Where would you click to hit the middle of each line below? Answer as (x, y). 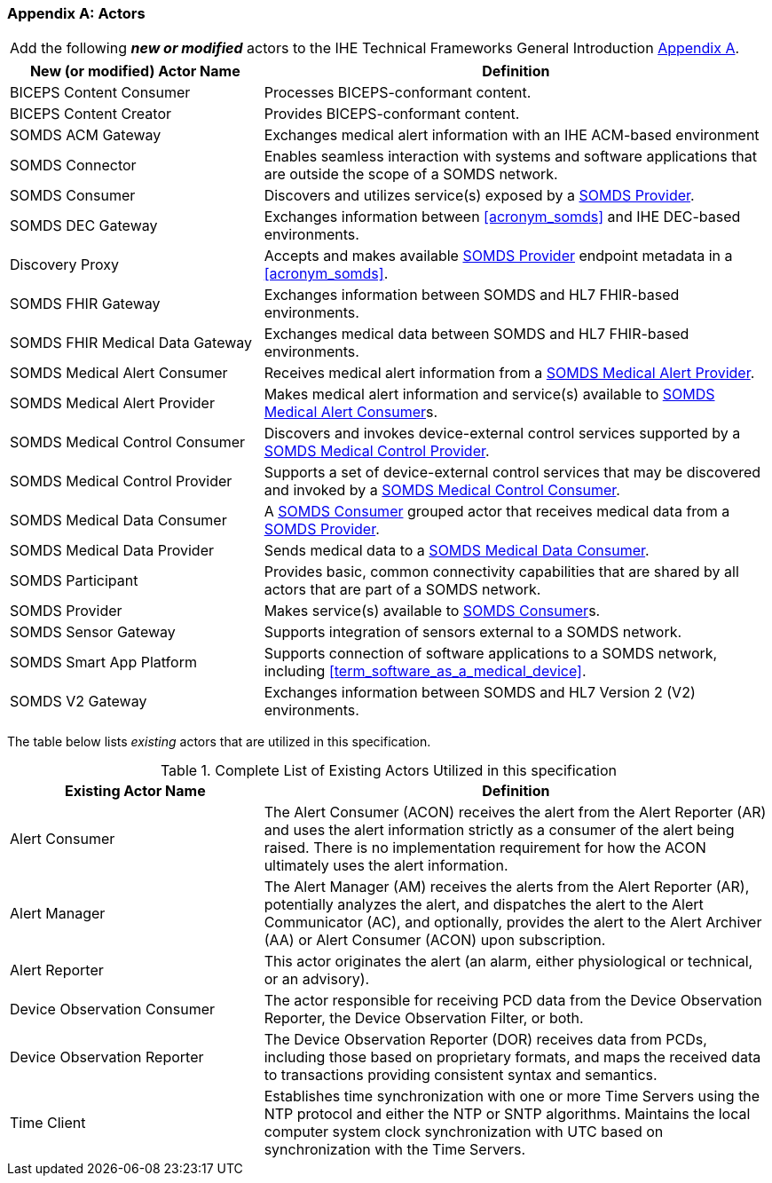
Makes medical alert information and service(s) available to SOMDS (489, 394)
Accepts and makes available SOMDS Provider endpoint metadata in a (498, 256)
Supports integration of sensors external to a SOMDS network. (473, 632)
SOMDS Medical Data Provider (112, 551)
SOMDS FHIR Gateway (85, 304)
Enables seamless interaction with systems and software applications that (511, 157)
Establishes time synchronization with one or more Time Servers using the (512, 1096)
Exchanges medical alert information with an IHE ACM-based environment (512, 135)
